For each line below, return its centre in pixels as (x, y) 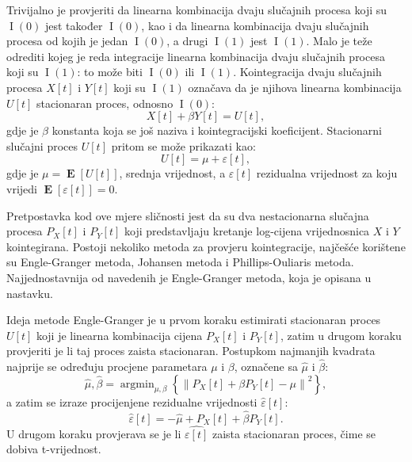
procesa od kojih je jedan (67, 41)
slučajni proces (42, 145)
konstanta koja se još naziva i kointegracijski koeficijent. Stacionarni (217, 130)
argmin (137, 384)
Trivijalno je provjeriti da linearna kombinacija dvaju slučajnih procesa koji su (197, 10)
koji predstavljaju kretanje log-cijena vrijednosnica (247, 231)
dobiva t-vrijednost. (54, 449)
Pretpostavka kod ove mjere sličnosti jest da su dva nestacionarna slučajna (188, 215)
